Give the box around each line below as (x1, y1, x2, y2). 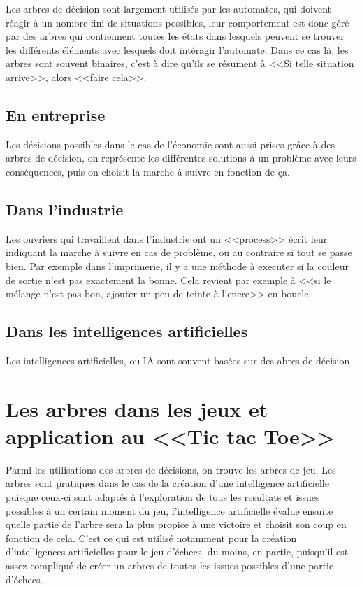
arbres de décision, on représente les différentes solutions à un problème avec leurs (6, 150, 356, 165)
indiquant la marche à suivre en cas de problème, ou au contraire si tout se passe (6, 245, 352, 260)
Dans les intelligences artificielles (6, 320, 248, 342)
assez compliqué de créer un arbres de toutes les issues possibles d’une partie (6, 558, 334, 572)
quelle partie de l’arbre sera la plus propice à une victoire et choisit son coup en (6, 517, 347, 532)
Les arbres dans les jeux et (6, 394, 268, 423)
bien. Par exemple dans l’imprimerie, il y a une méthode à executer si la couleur (6, 258, 349, 273)
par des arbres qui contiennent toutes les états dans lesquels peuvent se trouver (6, 29, 345, 43)
